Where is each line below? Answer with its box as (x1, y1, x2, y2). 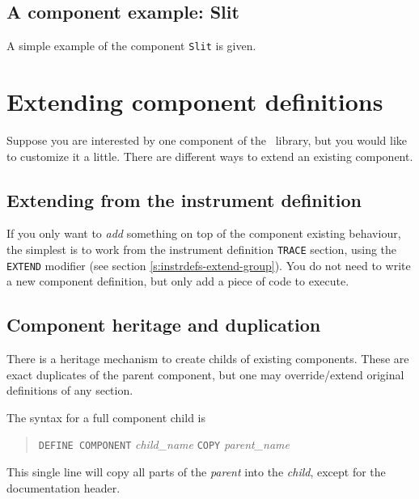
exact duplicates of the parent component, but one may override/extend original (6, 366, 404, 383)
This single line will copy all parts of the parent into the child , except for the (6, 463, 386, 480)
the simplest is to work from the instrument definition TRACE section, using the (6, 240, 397, 257)
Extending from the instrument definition (6, 187, 362, 212)
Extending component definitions (6, 85, 383, 118)
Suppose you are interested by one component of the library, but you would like (6, 131, 408, 148)
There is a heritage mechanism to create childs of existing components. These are (6, 350, 409, 367)
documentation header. (6, 479, 121, 496)
